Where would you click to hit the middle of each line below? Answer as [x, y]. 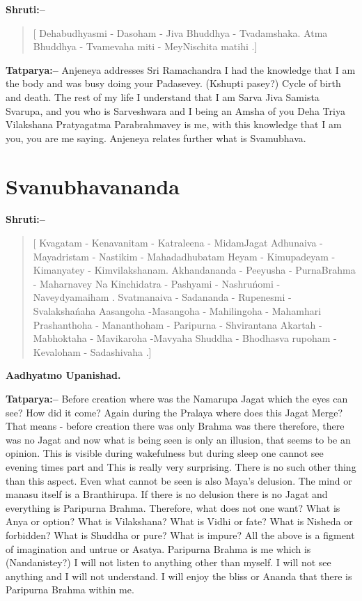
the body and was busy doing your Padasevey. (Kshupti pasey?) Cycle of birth [173, 83]
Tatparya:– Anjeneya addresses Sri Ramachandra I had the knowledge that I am [181, 69]
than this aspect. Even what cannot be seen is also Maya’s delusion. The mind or [179, 480]
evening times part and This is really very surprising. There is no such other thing [181, 466]
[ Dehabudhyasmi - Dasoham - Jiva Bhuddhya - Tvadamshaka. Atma [180, 32]
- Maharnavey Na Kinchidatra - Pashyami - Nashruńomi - [157, 283]
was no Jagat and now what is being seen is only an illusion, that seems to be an [178, 439]
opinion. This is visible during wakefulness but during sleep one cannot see [165, 453]
